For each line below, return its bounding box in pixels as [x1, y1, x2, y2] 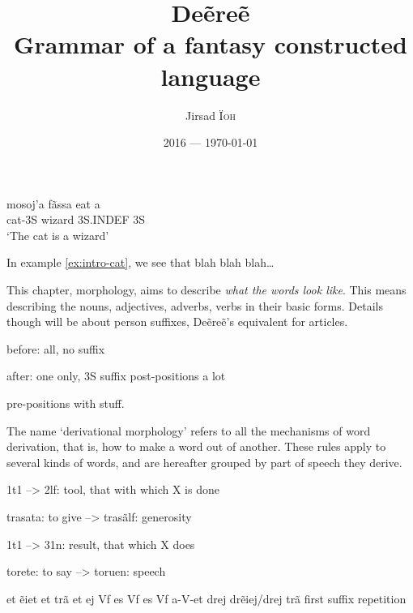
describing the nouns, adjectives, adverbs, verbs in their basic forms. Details [6, 297, 383, 314]
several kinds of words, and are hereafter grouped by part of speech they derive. [6, 453, 402, 470]
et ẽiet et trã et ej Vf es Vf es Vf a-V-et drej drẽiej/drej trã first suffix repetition [6, 589, 407, 607]
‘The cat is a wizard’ [6, 226, 109, 243]
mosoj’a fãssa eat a [6, 195, 100, 212]
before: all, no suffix [6, 340, 105, 357]
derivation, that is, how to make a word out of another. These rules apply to [6, 438, 386, 455]
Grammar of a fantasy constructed [14, 28, 407, 61]
